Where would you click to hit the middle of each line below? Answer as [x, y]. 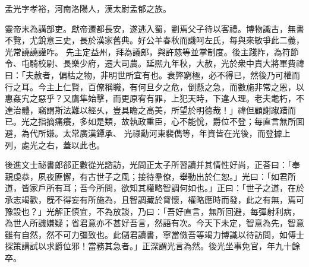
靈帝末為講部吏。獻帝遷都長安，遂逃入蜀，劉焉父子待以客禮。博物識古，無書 [154, 28]
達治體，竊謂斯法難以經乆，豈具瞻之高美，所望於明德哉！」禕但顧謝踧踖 [146, 109]
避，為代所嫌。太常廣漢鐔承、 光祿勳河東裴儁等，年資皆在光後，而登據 [144, 133]
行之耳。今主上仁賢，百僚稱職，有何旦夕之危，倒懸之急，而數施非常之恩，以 [154, 86]
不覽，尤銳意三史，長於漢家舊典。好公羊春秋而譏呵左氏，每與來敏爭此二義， [154, 40]
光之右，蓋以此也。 [67, 144]
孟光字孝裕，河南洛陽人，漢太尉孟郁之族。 [88, 8]
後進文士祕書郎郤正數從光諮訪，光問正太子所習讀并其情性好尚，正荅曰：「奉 [152, 165]
